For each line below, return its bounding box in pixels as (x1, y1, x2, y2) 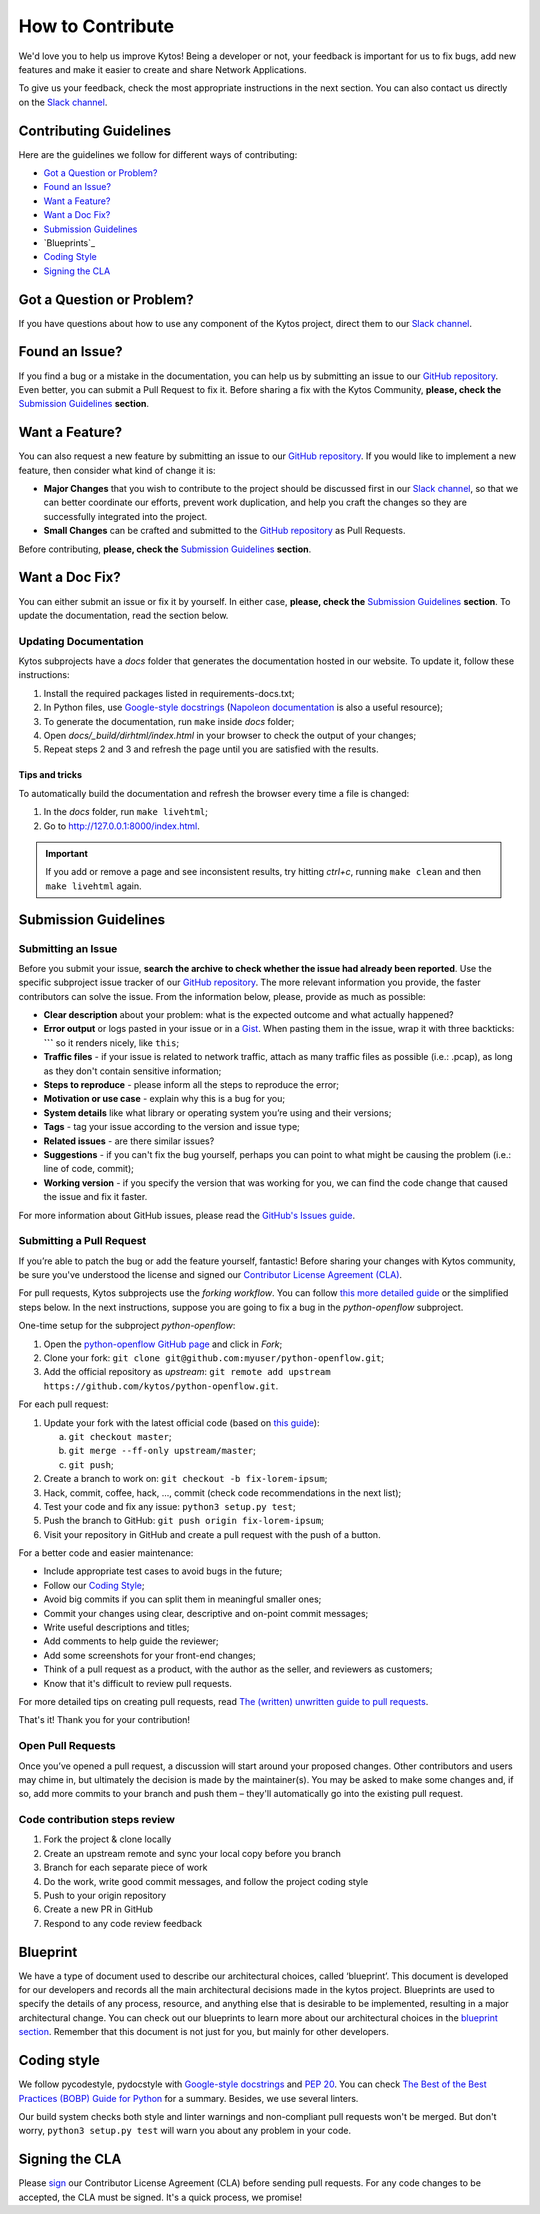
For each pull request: (18, 1398, 109, 1410)
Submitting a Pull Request (18, 1234, 147, 1248)
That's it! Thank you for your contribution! (18, 1714, 190, 1726)
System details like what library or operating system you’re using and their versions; (43, 1106, 392, 1119)
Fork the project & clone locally (43, 1833, 172, 1845)
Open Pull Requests (18, 1739, 116, 1753)
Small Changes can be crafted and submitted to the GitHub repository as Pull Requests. (43, 525, 406, 537)
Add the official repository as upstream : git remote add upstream (43, 1366, 331, 1378)
